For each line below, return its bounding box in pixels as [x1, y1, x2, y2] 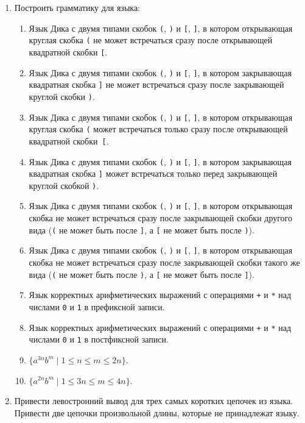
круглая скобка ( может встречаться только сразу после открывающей [29, 123, 288, 135]
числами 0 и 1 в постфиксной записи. [29, 333, 169, 346]
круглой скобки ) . [29, 90, 95, 102]
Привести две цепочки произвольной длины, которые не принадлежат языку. [14, 406, 300, 419]
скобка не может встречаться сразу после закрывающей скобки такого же [29, 256, 300, 269]
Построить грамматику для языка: [14, 1, 141, 13]
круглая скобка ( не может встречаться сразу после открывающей [29, 34, 273, 46]
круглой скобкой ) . [29, 179, 99, 191]
